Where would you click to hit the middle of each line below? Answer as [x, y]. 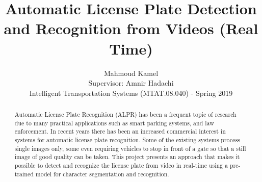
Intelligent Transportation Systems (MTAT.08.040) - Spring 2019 [131, 93]
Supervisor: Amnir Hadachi [131, 83]
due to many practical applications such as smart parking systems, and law [114, 123]
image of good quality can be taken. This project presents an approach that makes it [127, 157]
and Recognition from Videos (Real [131, 28]
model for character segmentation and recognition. [102, 174]
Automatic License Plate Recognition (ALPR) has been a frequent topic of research [125, 114]
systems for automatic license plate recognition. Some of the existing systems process [127, 140]
